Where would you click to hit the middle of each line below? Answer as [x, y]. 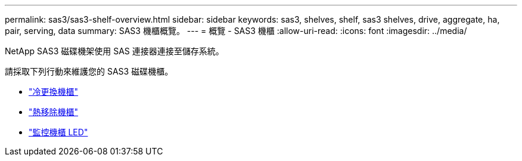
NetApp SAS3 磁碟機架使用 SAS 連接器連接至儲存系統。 [114, 51]
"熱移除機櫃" [54, 112]
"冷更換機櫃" [54, 92]
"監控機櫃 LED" [58, 132]
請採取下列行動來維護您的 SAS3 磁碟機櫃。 [89, 71]
